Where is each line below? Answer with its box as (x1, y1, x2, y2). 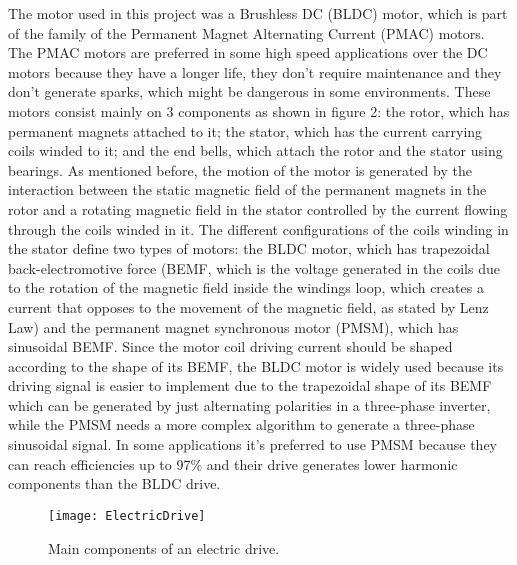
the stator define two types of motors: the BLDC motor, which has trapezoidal (8, 238, 490, 259)
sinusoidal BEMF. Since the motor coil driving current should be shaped (8, 336, 453, 357)
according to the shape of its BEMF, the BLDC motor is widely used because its (8, 355, 504, 376)
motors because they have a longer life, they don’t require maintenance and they (8, 61, 502, 82)
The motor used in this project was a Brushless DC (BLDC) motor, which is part (8, 3, 508, 23)
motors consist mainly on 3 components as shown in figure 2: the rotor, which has (8, 100, 510, 121)
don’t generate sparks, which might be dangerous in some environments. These (8, 81, 491, 102)
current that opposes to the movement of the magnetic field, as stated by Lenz (8, 296, 489, 317)
